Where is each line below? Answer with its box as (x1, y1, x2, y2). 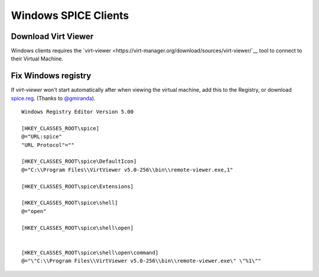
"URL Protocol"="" (21, 141, 75, 148)
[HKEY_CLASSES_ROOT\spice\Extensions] (21, 183, 134, 189)
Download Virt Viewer (11, 31, 94, 41)
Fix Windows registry (11, 71, 92, 81)
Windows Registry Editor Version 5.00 (21, 108, 134, 115)
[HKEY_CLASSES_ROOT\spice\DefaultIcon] (21, 158, 137, 165)
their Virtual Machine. (11, 55, 63, 62)
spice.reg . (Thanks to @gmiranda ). (11, 95, 96, 102)
